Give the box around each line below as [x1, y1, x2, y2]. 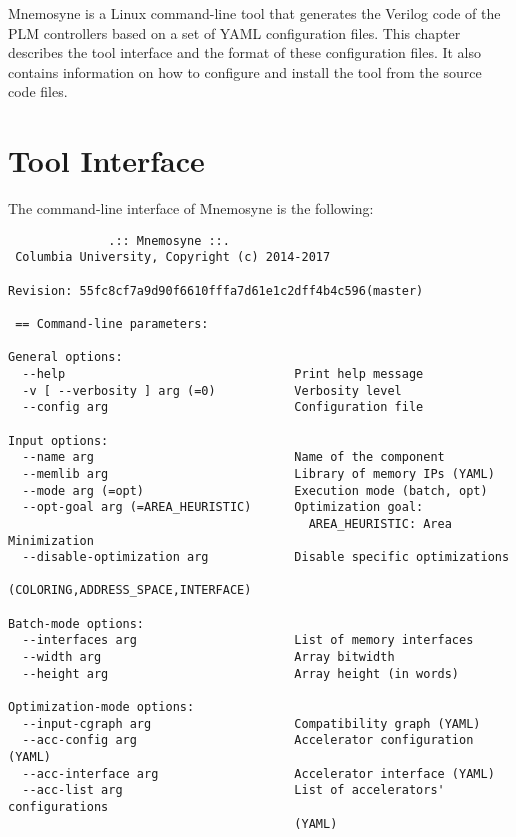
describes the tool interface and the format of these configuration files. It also [8, 42, 482, 63]
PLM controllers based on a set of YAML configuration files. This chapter [8, 22, 461, 43]
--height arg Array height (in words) [22, 666, 460, 681]
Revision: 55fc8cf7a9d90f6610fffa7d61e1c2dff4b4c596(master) [8, 283, 424, 298]
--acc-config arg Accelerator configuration [22, 733, 474, 748]
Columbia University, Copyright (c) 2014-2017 [15, 250, 331, 265]
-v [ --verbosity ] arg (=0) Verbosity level [22, 383, 402, 398]
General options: [8, 350, 123, 365]
